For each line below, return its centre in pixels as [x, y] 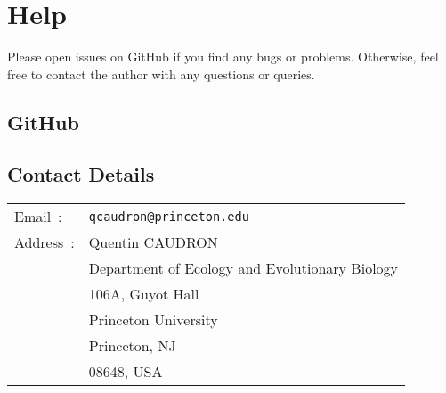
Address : [45, 242]
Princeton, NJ [132, 346]
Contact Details [81, 174]
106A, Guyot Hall [144, 294]
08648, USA [126, 372]
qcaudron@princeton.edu [169, 216]
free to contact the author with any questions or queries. [161, 74]
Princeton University [153, 320]
